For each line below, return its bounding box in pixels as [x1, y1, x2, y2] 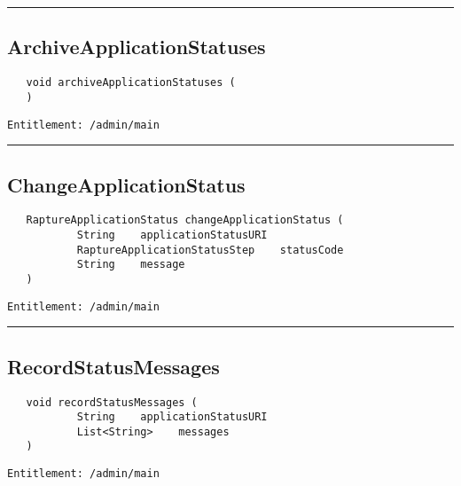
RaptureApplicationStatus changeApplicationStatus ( [26, 214, 344, 227]
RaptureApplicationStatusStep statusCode [76, 243, 344, 256]
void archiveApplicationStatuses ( [26, 76, 236, 90]
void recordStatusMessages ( [26, 396, 198, 409]
